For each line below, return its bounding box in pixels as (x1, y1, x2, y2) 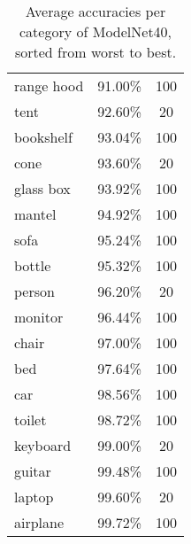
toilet (14, 409, 47, 430)
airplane (14, 512, 65, 532)
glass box (14, 178, 71, 198)
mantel (14, 204, 57, 224)
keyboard (14, 435, 72, 455)
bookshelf (14, 127, 73, 147)
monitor (14, 307, 64, 327)
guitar (14, 461, 51, 481)
